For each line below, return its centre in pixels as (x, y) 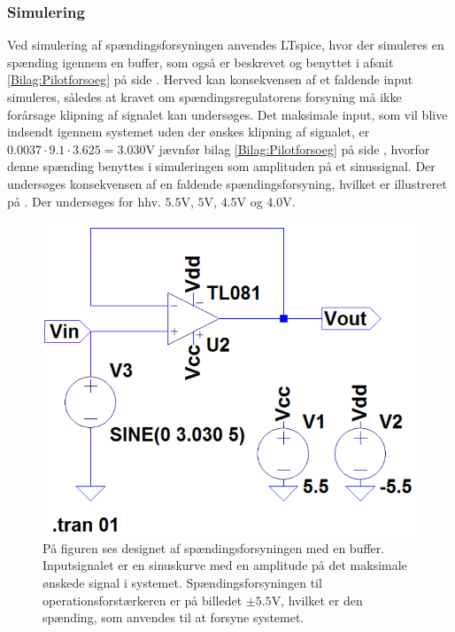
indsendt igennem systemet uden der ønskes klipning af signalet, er (189, 132)
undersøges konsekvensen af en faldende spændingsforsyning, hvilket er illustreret (227, 183)
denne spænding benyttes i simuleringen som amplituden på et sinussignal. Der (221, 166)
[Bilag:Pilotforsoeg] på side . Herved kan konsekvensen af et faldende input (210, 79)
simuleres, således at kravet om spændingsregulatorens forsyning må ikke (204, 97)
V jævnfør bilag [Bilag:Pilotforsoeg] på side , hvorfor (288, 148)
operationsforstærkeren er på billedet (143, 600)
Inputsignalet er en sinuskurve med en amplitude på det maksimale (225, 565)
